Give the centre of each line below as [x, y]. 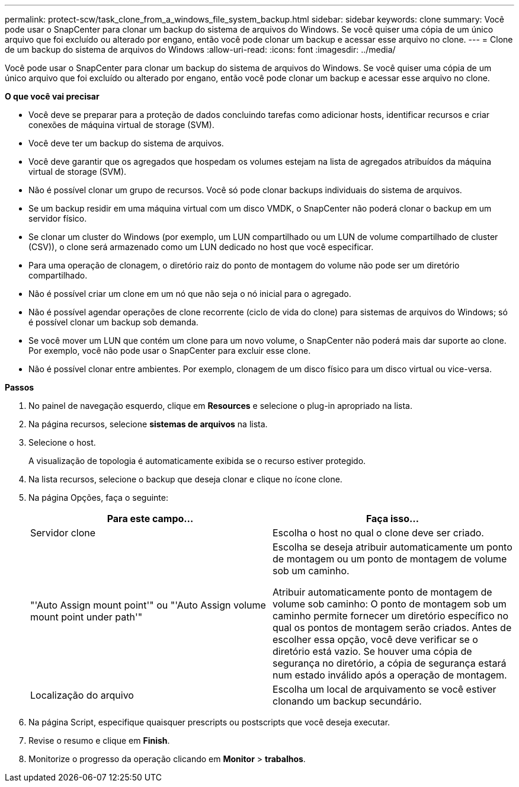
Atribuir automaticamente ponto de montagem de [382, 592]
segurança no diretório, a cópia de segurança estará [390, 663]
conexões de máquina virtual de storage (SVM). [121, 125]
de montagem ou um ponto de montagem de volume [390, 559]
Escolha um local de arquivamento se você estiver [385, 689]
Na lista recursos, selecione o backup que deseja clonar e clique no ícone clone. [185, 479]
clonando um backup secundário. [347, 701]
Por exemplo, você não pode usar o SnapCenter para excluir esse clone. [170, 351]
